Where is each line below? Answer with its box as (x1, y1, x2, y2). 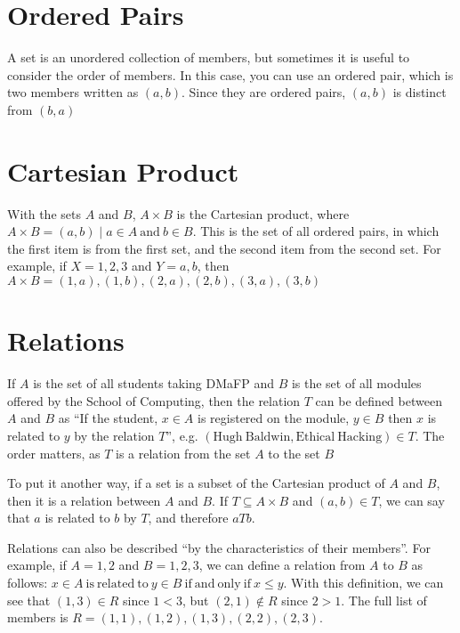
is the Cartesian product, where (176, 204, 350, 223)
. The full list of (341, 590, 427, 609)
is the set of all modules (291, 374, 422, 393)
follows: (7, 573, 48, 592)
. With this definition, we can (283, 573, 444, 592)
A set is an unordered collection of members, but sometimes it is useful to (7, 48, 410, 67)
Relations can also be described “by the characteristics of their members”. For (7, 538, 431, 556)
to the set (268, 443, 320, 462)
